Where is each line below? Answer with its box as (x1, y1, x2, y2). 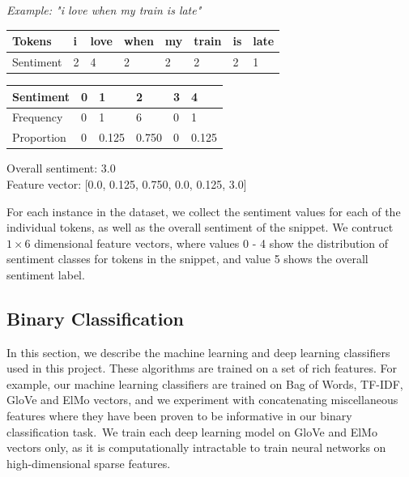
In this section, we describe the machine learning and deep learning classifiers (6, 343, 390, 360)
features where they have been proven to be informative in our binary (6, 407, 352, 424)
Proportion (12, 129, 66, 146)
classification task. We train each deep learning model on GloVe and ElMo (6, 423, 377, 440)
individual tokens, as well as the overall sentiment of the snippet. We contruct (6, 219, 394, 236)
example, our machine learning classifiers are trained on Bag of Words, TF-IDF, (6, 375, 403, 392)
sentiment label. (6, 266, 85, 283)
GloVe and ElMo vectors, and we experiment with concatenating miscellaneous (6, 391, 398, 408)
